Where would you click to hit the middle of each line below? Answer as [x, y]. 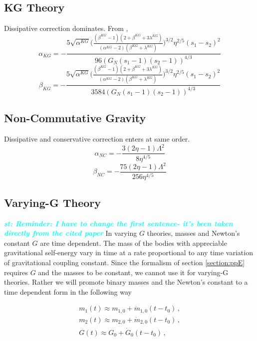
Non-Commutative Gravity [75, 118]
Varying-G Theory [52, 202]
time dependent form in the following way [68, 291]
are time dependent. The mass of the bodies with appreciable [133, 243]
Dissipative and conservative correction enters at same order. [97, 139]
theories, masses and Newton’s [193, 233]
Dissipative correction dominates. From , [66, 28]
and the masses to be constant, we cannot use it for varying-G [133, 272]
